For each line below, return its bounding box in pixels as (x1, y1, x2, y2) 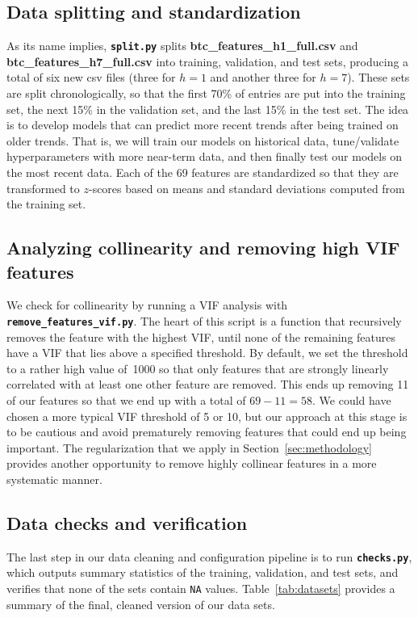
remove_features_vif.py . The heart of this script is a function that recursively (6, 312, 402, 329)
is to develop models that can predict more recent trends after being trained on (6, 116, 399, 133)
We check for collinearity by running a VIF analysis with (6, 296, 288, 313)
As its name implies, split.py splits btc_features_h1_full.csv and (6, 37, 358, 54)
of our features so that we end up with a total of (6, 392, 246, 409)
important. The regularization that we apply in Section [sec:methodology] (6, 439, 372, 456)
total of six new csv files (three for (6, 69, 176, 86)
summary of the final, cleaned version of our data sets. (6, 595, 275, 612)
